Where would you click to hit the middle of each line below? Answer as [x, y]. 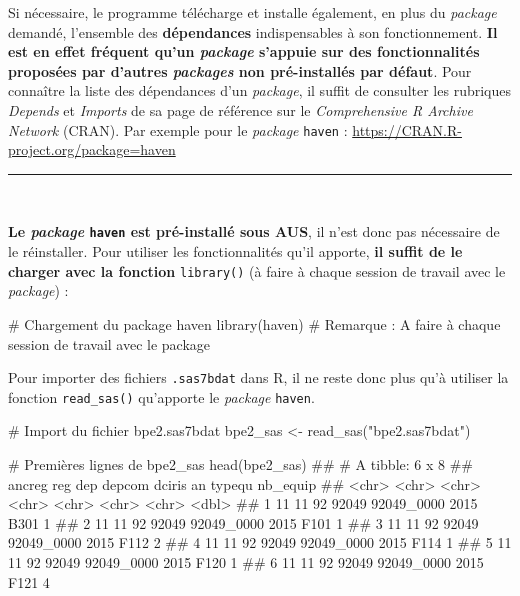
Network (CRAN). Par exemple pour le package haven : [178, 129]
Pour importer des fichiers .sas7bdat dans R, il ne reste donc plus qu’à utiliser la [258, 377]
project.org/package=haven [92, 149]
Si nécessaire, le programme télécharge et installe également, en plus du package [252, 12]
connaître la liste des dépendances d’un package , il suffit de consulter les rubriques [259, 90]
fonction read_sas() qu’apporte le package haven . [161, 396]
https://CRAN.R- [407, 129]
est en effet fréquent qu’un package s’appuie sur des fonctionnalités [244, 51]
